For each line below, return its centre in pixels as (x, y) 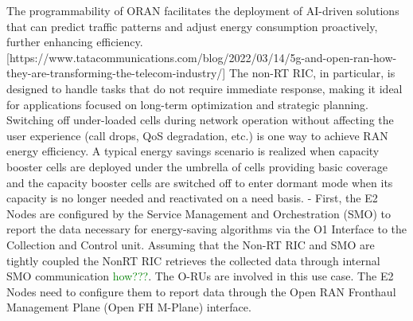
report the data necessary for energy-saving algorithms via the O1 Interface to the (207, 229)
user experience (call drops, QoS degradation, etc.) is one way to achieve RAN (197, 135)
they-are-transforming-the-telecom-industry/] (116, 73)
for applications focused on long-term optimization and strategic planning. (188, 104)
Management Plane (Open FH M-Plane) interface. (129, 307)
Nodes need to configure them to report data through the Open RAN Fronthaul (201, 291)
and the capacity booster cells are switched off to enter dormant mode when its (200, 182)
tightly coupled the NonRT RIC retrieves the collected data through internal (193, 260)
